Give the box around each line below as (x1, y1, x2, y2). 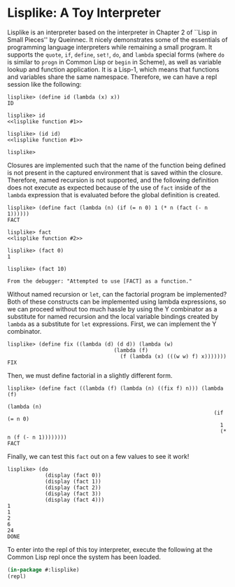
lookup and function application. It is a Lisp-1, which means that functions (7, 65, 220, 73)
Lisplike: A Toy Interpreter (7, 5, 162, 21)
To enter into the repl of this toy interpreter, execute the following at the (7, 545, 213, 553)
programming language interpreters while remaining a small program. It (7, 43, 213, 51)
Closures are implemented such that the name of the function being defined (7, 161, 226, 169)
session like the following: (7, 80, 82, 88)
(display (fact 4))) (44, 496, 105, 503)
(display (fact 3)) (44, 490, 101, 497)
